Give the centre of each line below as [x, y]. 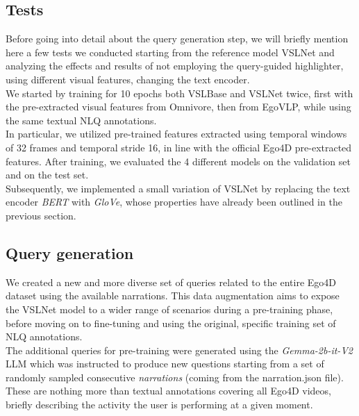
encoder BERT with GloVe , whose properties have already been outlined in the [174, 202]
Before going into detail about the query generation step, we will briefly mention [177, 39]
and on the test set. [47, 175]
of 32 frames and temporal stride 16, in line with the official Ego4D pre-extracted [179, 147]
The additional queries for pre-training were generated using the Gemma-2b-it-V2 [179, 350]
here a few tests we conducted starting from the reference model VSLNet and [170, 52]
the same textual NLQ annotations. [81, 120]
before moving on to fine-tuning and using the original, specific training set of [171, 323]
